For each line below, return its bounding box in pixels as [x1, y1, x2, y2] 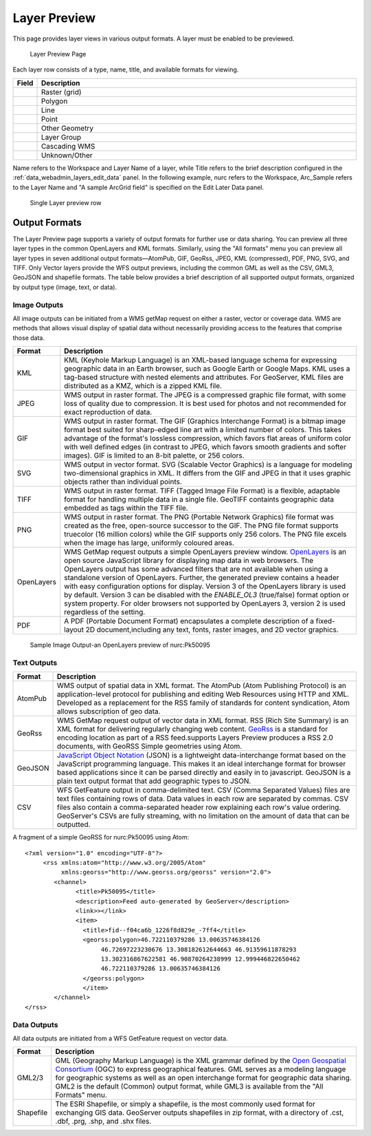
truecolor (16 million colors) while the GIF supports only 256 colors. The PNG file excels [64, 530, 347, 539]
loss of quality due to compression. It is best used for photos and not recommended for [64, 399, 347, 409]
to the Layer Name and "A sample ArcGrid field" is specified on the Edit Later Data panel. [12, 183, 265, 191]
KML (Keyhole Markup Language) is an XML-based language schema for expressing [64, 355, 337, 365]
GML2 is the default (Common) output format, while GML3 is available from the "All [55, 1082, 324, 1091]
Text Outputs [12, 658, 58, 667]
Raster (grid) [41, 87, 82, 96]
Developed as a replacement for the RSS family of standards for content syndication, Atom [56, 698, 350, 708]
